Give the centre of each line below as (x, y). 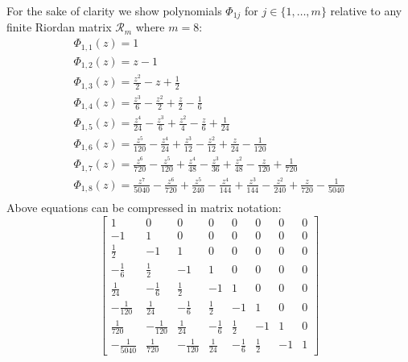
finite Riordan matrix (59, 27)
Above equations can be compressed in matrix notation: (144, 208)
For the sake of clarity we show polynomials (114, 10)
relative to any (366, 10)
